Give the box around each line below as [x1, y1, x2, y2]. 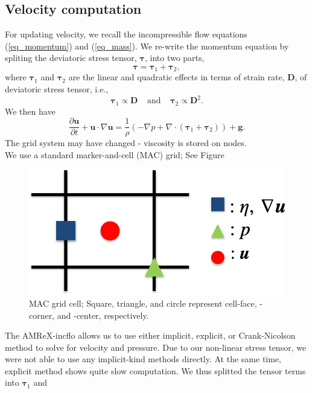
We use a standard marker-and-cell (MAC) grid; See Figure [5, 148, 224, 161]
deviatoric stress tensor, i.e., [5, 83, 109, 95]
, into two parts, [144, 51, 205, 64]
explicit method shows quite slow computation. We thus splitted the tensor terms [5, 364, 306, 377]
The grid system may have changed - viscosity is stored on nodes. [5, 136, 247, 149]
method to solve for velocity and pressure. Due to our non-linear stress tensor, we [5, 340, 307, 353]
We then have [5, 104, 56, 117]
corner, [29, 308, 55, 321]
